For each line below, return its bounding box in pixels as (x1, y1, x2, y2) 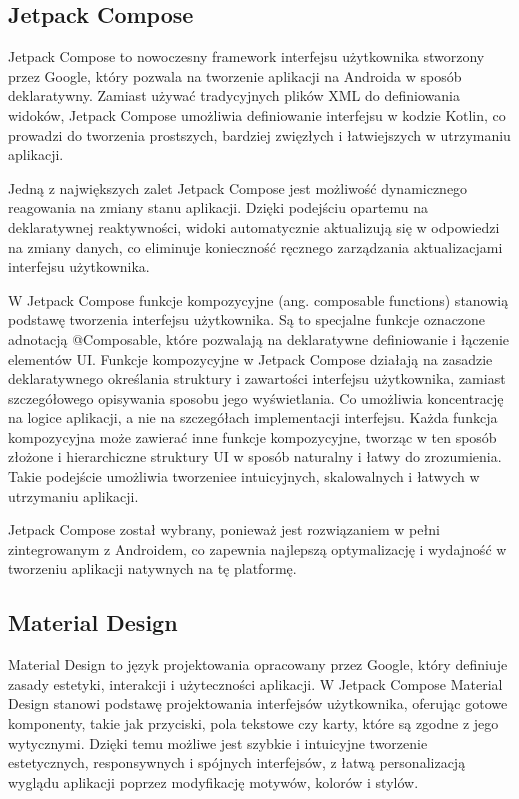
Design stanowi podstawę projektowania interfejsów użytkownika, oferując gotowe (8, 693, 508, 714)
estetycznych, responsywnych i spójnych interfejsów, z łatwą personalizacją (8, 752, 466, 773)
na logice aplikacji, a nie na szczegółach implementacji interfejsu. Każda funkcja (8, 407, 498, 428)
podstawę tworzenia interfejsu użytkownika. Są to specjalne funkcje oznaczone (8, 309, 486, 330)
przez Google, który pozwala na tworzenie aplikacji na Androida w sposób (8, 65, 462, 86)
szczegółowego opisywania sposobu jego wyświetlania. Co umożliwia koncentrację (8, 387, 504, 408)
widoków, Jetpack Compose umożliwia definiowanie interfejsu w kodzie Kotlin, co (8, 104, 506, 125)
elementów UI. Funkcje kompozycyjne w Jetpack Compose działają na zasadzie (8, 348, 493, 369)
